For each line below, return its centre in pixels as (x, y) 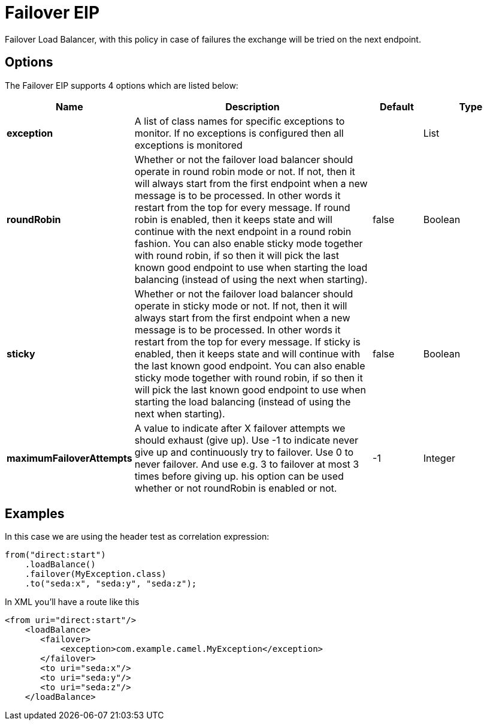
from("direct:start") (55, 555)
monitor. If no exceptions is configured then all (239, 133)
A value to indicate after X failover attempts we (240, 428)
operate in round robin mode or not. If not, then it (245, 171)
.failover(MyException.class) (96, 574)
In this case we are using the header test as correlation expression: (137, 537)
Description (252, 106)
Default (397, 106)
